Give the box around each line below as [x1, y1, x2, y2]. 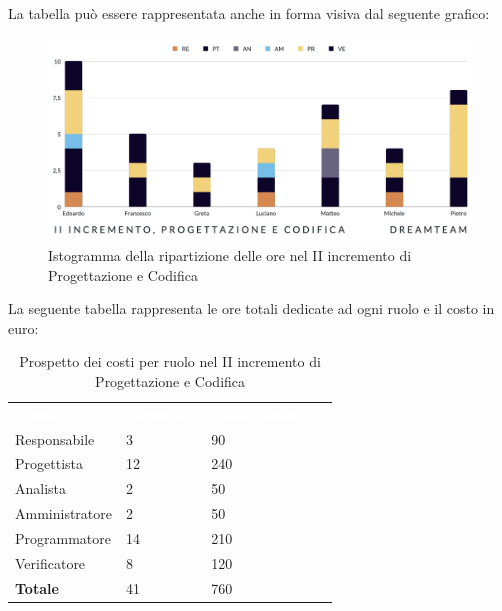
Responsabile [15, 428, 95, 449]
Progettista [15, 453, 83, 474]
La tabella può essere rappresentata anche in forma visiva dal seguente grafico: [8, 3, 490, 23]
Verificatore [15, 552, 86, 573]
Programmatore [15, 527, 111, 548]
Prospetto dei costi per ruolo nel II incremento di [19, 351, 321, 372]
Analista [15, 478, 67, 499]
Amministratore [15, 503, 112, 524]
